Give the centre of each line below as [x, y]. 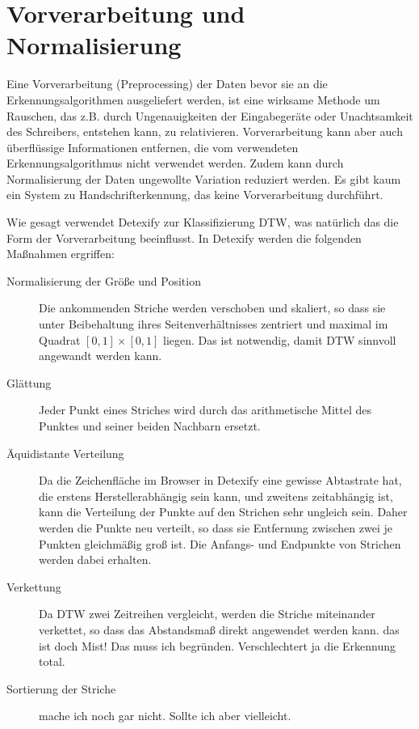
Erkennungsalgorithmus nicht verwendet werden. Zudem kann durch [175, 163]
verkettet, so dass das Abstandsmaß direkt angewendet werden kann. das [219, 629]
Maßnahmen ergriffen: [61, 254]
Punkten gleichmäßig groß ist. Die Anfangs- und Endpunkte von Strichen [220, 543]
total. [52, 661]
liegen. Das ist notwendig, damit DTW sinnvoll [280, 339]
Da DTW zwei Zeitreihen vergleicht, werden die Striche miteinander [207, 614]
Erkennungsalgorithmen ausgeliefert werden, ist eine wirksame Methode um [193, 99]
